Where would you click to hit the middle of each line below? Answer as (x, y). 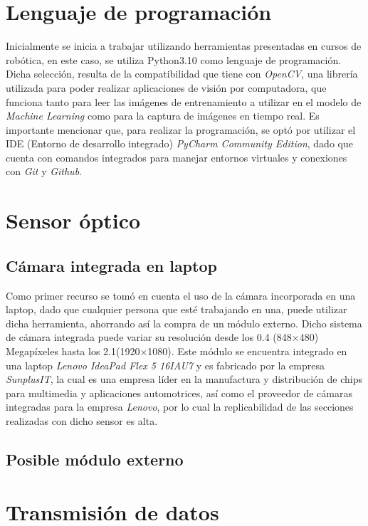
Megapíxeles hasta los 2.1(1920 (73, 351)
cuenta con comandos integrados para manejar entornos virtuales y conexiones (177, 157)
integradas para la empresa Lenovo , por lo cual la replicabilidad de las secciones (180, 407)
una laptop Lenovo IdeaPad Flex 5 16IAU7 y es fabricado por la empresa (165, 365)
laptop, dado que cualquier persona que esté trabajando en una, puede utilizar (177, 309)
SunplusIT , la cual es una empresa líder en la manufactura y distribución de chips (184, 379)
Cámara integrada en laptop (111, 265)
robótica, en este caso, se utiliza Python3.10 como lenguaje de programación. (174, 59)
